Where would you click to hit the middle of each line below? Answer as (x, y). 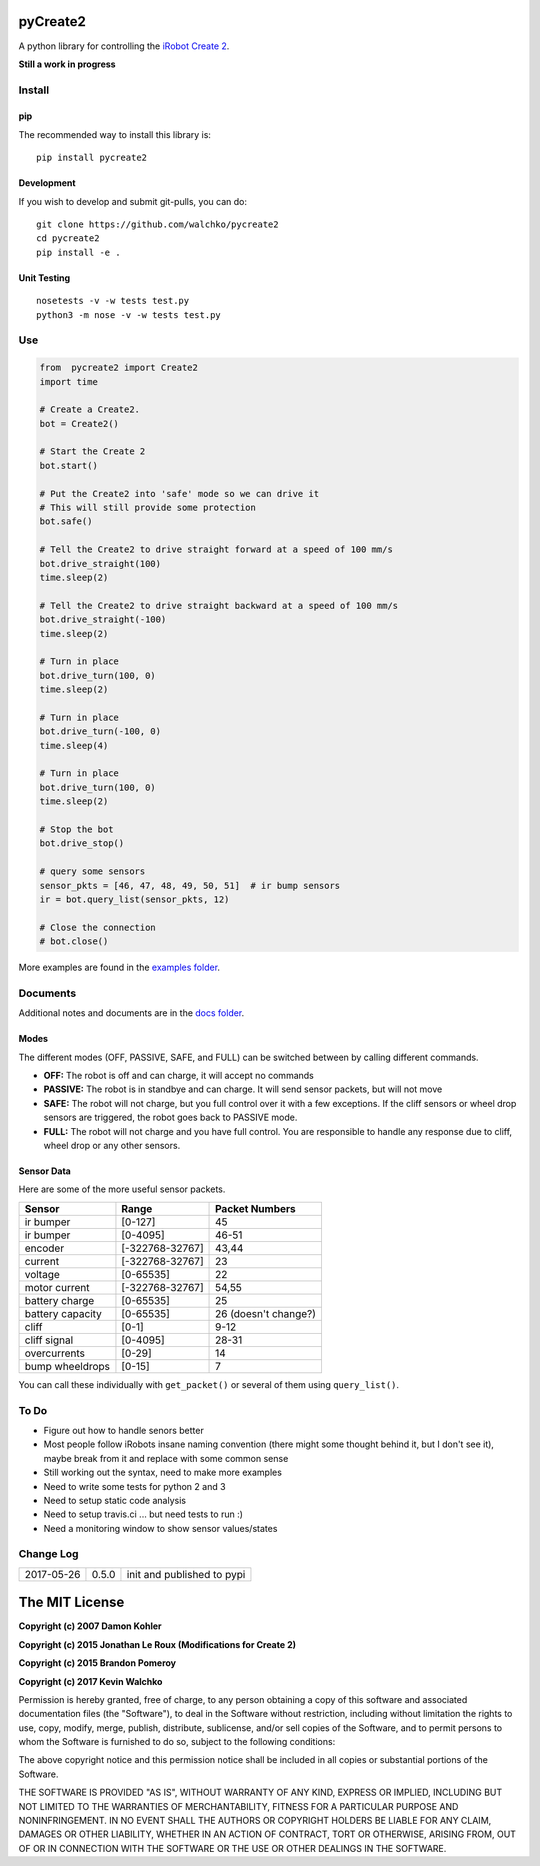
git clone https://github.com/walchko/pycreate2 (157, 224)
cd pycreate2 (68, 238)
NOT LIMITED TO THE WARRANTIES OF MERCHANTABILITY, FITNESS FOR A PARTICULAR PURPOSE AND (238, 1806)
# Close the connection (98, 927)
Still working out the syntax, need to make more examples (162, 1472)
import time (69, 381)
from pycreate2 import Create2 (119, 368)
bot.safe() (66, 521)
